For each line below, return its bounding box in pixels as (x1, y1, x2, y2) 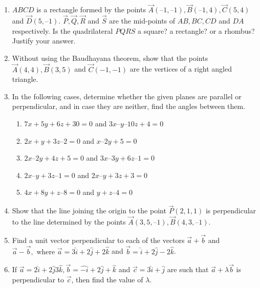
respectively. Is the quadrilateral (12, 25, 113, 36)
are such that (167, 264, 209, 275)
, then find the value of (71, 274, 143, 285)
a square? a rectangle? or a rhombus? (138, 25, 255, 36)
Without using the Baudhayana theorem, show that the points (12, 52, 208, 63)
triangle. (12, 74, 38, 84)
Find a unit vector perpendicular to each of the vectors (12, 234, 185, 245)
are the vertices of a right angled (129, 63, 232, 74)
